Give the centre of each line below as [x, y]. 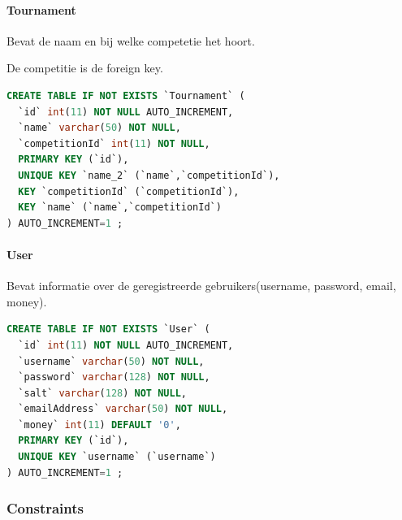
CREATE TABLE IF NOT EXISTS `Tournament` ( [126, 95]
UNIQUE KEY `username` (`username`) [117, 457]
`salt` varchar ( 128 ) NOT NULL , [103, 393]
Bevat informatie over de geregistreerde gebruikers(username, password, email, [201, 286]
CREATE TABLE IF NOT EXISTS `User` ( [108, 329]
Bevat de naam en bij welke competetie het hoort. [131, 40]
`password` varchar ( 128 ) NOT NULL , [114, 377]
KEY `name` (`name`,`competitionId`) [120, 208]
